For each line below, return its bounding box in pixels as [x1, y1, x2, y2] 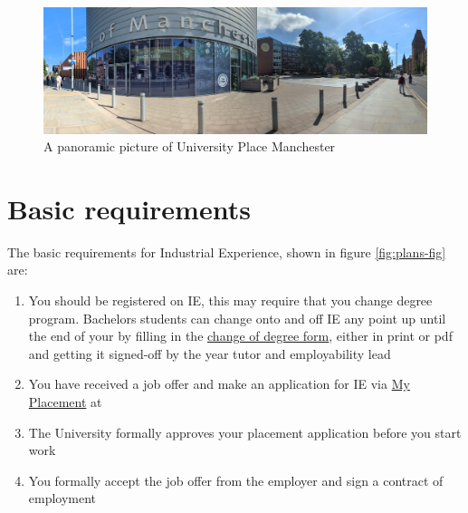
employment [28, 489, 97, 508]
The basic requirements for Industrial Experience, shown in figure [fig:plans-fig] [7, 242, 446, 261]
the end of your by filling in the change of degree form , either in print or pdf [28, 326, 453, 345]
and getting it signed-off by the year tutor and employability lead [28, 344, 391, 363]
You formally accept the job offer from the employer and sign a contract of [28, 470, 444, 489]
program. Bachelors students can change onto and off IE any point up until [28, 308, 446, 327]
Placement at [28, 392, 102, 411]
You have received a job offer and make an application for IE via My [28, 374, 410, 393]
